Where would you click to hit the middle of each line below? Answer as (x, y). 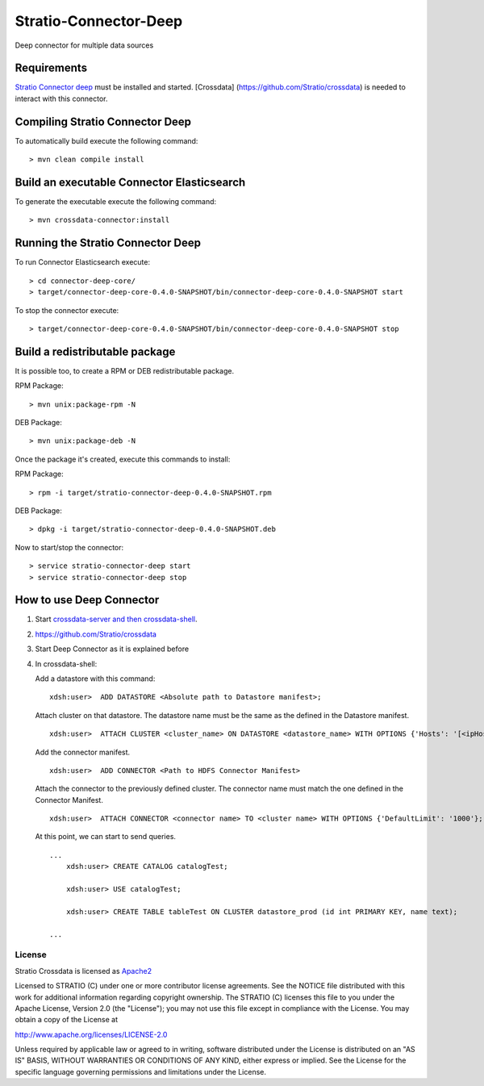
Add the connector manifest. (83, 752)
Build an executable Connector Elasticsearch (130, 182)
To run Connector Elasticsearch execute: (83, 262)
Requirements (51, 68)
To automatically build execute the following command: (106, 140)
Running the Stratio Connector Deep (108, 243)
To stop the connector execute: (67, 310)
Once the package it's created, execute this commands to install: (123, 459)
